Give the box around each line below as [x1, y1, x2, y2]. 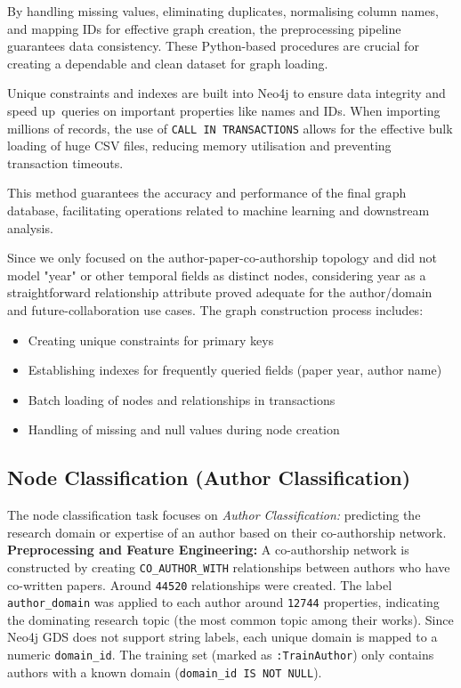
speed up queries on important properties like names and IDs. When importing [7, 101, 441, 119]
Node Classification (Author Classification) [7, 464, 411, 491]
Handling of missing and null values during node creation [28, 420, 340, 439]
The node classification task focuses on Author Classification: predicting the [7, 506, 421, 524]
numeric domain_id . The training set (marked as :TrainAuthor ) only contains [7, 645, 434, 664]
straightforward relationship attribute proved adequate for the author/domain [7, 283, 433, 302]
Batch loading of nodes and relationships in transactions [28, 390, 336, 409]
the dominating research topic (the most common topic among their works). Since [7, 610, 454, 628]
